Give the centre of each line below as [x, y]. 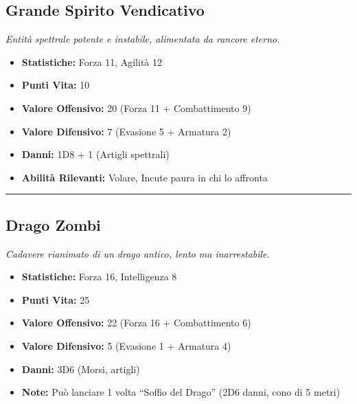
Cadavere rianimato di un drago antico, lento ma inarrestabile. [138, 253]
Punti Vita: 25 [56, 299]
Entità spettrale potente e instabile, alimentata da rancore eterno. [143, 39]
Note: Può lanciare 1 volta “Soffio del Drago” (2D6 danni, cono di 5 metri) [181, 392]
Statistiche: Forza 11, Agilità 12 [92, 61]
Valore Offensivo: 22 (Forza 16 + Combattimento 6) [136, 323]
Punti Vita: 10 [56, 85]
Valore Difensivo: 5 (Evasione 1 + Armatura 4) [126, 345]
